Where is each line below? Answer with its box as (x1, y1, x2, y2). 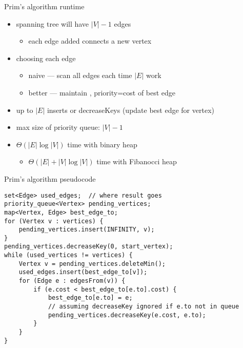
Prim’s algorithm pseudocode (4, 173, 96, 184)
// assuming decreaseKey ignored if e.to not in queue (48, 303, 239, 311)
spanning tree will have (16, 18, 89, 29)
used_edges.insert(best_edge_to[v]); (18, 268, 148, 276)
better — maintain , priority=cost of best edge (28, 87, 176, 98)
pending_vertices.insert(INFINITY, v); (18, 226, 155, 234)
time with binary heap (67, 139, 137, 149)
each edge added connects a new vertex (28, 35, 152, 46)
